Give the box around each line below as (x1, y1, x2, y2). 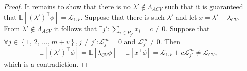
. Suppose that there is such (80, 11, 165, 22)
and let (175, 11, 197, 22)
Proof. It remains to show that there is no (4, 1, 131, 11)
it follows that (54, 23, 97, 33)
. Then (160, 36, 181, 47)
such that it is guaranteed (165, 1, 243, 11)
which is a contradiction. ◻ (4, 58, 88, 69)
